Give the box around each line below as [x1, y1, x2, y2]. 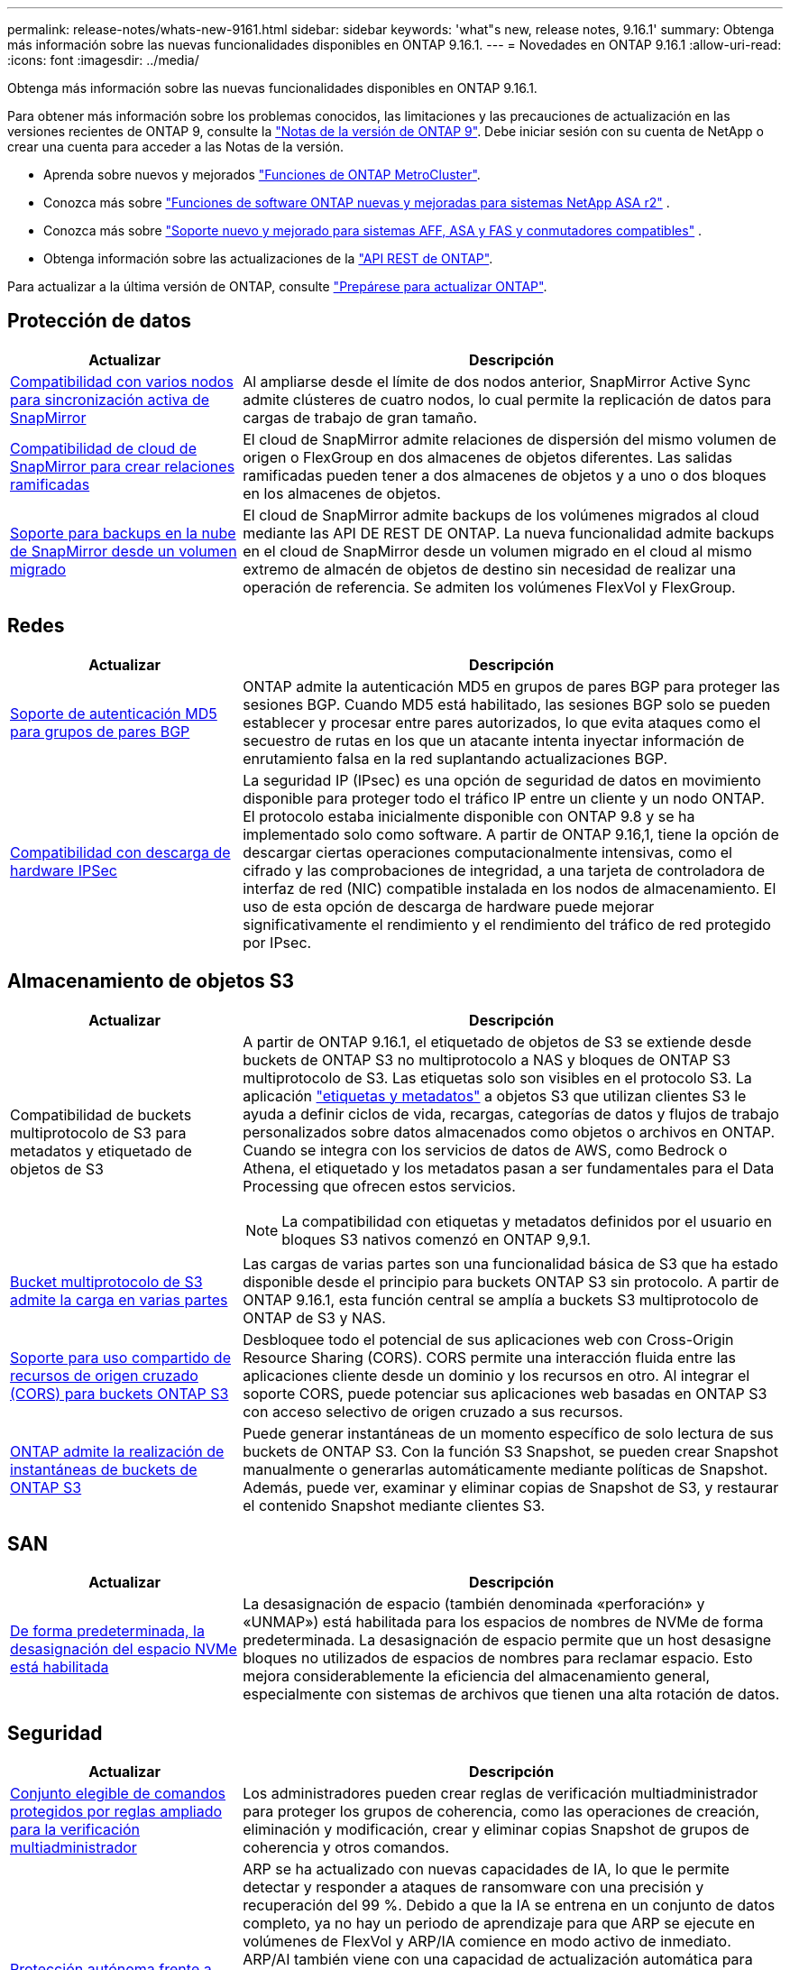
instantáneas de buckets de [10, 1459, 197, 1478]
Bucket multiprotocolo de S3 [10, 1272, 203, 1291]
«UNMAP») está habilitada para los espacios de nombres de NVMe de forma [243, 1613, 764, 1632]
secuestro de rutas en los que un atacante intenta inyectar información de [243, 731, 745, 750]
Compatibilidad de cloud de [10, 438, 197, 457]
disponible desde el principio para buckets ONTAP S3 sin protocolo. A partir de [243, 1272, 779, 1291]
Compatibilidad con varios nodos [10, 372, 234, 391]
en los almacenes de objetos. [243, 483, 441, 502]
